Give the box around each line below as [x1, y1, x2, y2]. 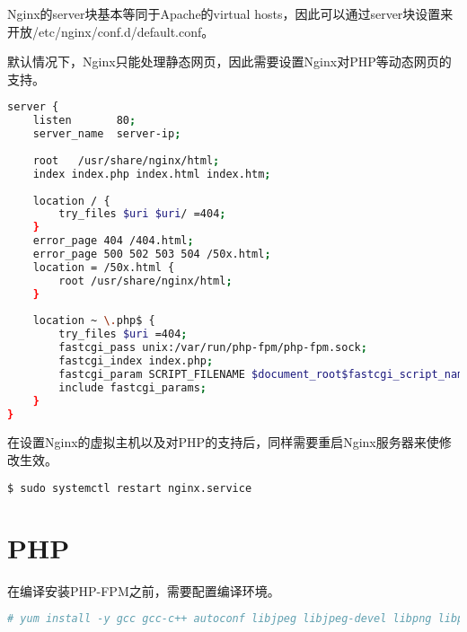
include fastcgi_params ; [58, 381, 207, 394]
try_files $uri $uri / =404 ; [58, 207, 226, 221]
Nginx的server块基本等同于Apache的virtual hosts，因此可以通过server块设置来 [7, 4, 454, 22]
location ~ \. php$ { [32, 314, 155, 328]
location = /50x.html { [32, 260, 175, 274]
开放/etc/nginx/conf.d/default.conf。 [7, 22, 215, 40]
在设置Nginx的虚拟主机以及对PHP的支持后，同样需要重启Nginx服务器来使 [7, 433, 439, 452]
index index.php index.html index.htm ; [32, 167, 271, 180]
